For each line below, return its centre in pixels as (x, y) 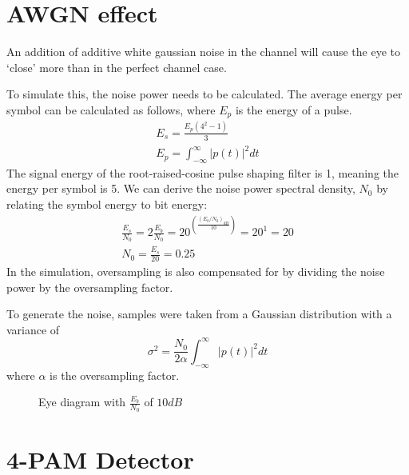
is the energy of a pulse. (294, 109)
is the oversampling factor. (115, 375)
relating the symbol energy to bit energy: (107, 204)
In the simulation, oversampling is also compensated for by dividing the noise (196, 271)
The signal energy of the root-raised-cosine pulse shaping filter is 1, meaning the (203, 172)
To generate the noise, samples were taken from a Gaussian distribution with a (199, 314)
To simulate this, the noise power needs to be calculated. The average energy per (204, 94)
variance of (33, 329)
